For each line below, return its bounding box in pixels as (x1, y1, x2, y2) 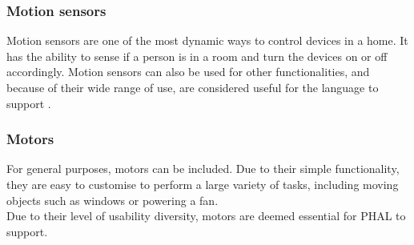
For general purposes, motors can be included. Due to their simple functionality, (6, 160, 400, 177)
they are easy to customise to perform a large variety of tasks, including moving (6, 176, 399, 192)
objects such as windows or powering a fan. (6, 191, 219, 208)
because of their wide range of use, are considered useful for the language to (6, 79, 379, 95)
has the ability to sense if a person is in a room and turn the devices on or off (6, 47, 388, 64)
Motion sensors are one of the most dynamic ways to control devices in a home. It (6, 32, 408, 49)
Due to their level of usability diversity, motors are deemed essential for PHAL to (6, 207, 406, 224)
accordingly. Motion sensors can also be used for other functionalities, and (6, 63, 370, 80)
